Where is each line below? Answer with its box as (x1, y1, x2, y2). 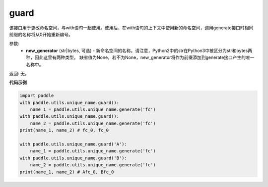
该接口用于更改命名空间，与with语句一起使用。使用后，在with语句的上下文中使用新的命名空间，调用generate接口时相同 (9, 25, 254, 31)
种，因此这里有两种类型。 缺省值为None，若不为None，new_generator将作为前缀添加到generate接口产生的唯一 (26, 54, 255, 60)
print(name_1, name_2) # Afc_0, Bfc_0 (19, 169, 114, 175)
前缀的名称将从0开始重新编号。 (9, 31, 73, 37)
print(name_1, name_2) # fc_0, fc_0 (19, 128, 109, 133)
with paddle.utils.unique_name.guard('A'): (19, 141, 128, 147)
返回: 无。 (9, 70, 29, 76)
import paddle (19, 93, 54, 98)
